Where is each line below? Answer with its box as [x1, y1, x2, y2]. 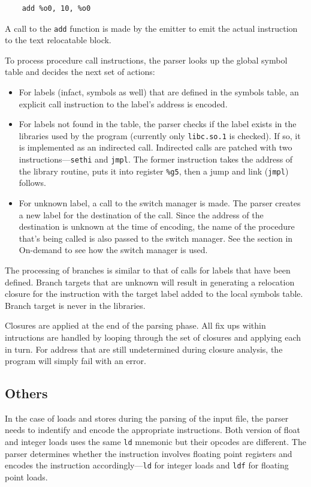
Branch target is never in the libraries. [5, 299, 146, 311]
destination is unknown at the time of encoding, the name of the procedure [19, 220, 295, 233]
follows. [19, 176, 46, 189]
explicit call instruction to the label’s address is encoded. [19, 97, 228, 110]
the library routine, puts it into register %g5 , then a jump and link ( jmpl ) [19, 164, 289, 177]
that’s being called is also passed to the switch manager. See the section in [19, 232, 293, 244]
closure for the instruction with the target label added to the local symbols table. [5, 287, 303, 300]
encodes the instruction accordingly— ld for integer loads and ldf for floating [5, 459, 289, 471]
